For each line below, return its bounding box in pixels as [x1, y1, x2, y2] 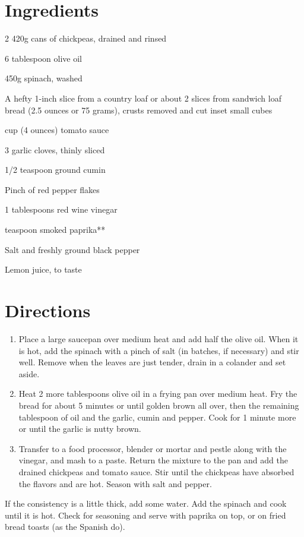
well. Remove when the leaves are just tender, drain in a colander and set [18, 356, 286, 368]
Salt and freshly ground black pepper [5, 243, 140, 255]
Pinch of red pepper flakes [5, 183, 100, 195]
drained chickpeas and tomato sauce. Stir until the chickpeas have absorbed [18, 465, 294, 478]
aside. [18, 367, 40, 380]
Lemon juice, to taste [5, 263, 82, 276]
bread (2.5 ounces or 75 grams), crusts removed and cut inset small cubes [5, 103, 273, 116]
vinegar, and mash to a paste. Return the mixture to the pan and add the [18, 454, 288, 466]
